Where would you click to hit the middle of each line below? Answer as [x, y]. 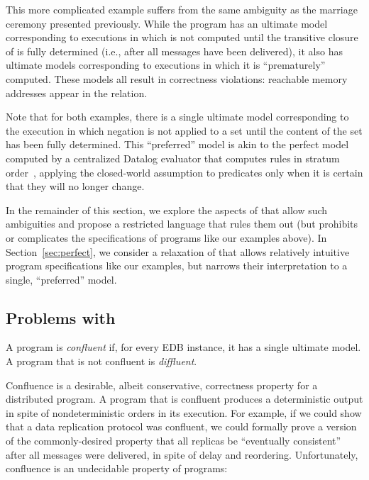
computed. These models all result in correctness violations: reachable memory [177, 78]
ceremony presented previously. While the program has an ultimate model [167, 23]
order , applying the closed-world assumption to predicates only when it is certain [184, 172]
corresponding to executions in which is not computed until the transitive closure [182, 37]
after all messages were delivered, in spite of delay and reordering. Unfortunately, [182, 454]
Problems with [61, 317]
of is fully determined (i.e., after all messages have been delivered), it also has [174, 51]
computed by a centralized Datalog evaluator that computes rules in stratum [173, 158]
